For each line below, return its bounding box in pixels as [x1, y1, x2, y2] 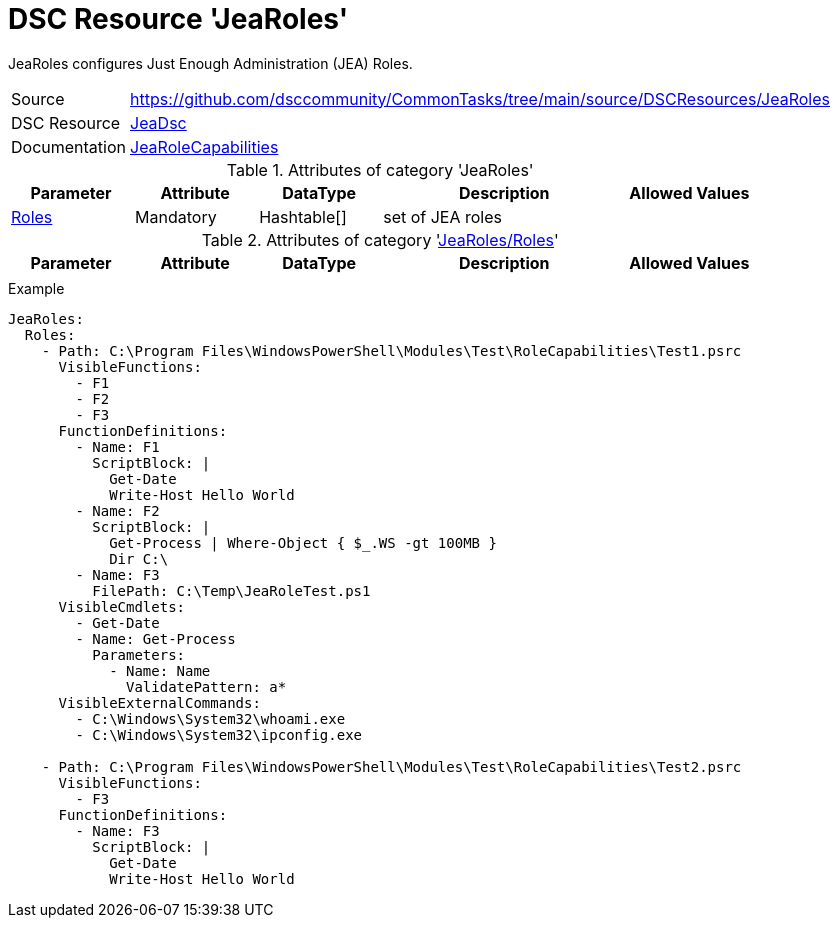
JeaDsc [130, 112, 187, 133]
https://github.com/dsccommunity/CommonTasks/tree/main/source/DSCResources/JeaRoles [130, 88, 830, 109]
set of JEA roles [383, 206, 502, 227]
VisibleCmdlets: [58, 598, 186, 615]
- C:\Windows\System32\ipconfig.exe [75, 726, 363, 743]
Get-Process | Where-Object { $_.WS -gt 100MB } [109, 534, 497, 551]
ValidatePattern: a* [126, 678, 287, 695]
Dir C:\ [109, 550, 169, 567]
